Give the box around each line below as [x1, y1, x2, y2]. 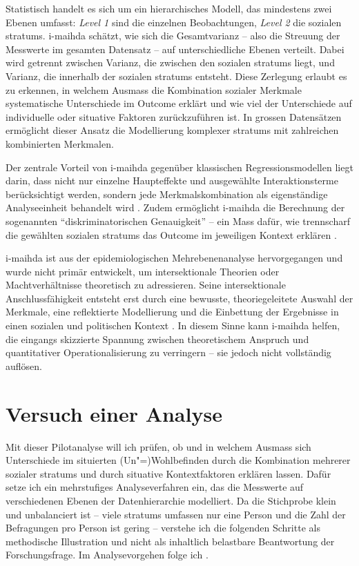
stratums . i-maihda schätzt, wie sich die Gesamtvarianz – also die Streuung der [6, 28, 340, 43]
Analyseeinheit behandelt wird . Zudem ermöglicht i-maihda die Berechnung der [6, 200, 345, 215]
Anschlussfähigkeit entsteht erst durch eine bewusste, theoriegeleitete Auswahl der [6, 291, 353, 305]
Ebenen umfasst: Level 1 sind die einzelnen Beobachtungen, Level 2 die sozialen [6, 14, 342, 29]
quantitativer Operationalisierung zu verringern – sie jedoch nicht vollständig [6, 345, 331, 360]
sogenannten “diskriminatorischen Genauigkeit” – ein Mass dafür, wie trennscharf [6, 213, 350, 228]
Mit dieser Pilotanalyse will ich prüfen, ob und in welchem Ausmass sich [6, 439, 311, 453]
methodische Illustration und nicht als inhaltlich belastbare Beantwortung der [6, 534, 335, 548]
